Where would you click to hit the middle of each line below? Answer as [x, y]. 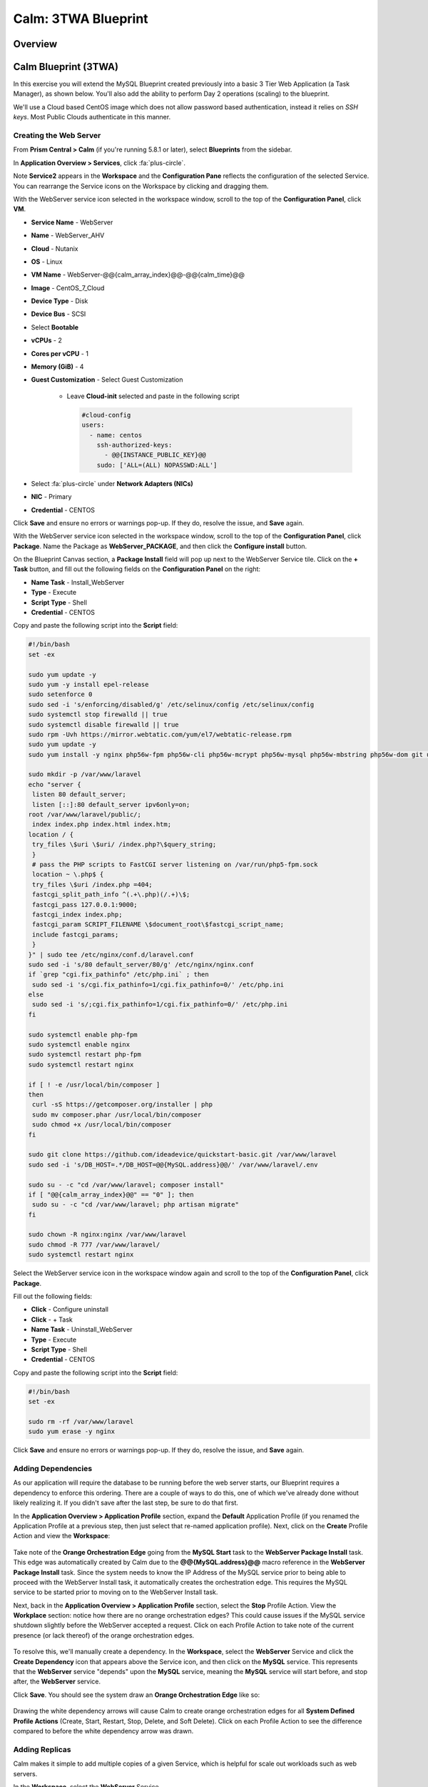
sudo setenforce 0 [60, 694]
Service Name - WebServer [72, 222]
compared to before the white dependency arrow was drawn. [103, 1731]
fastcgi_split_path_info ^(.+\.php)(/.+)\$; [111, 895]
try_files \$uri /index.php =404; [92, 884]
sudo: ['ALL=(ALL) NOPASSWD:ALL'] [157, 465]
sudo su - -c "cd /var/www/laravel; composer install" [126, 1184]
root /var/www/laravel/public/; [85, 815]
